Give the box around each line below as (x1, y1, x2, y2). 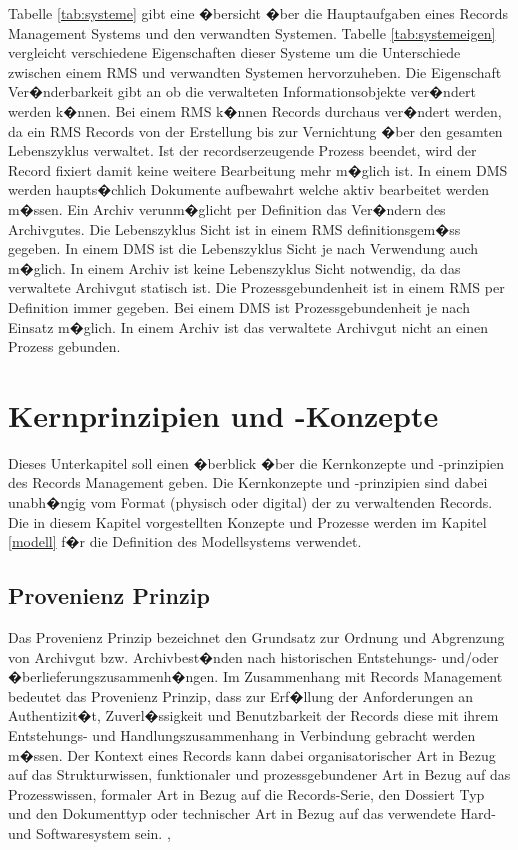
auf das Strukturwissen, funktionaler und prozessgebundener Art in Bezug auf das (8, 764, 511, 785)
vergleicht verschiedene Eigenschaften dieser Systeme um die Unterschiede (8, 42, 461, 63)
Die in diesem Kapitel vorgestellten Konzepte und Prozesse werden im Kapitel (8, 511, 487, 532)
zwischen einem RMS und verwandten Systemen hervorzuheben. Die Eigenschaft (8, 61, 502, 82)
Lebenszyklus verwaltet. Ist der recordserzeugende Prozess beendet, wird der (8, 140, 477, 161)
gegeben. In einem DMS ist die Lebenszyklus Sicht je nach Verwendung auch (8, 238, 479, 259)
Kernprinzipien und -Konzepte (8, 394, 439, 435)
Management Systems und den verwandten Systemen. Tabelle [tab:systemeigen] (8, 22, 496, 43)
